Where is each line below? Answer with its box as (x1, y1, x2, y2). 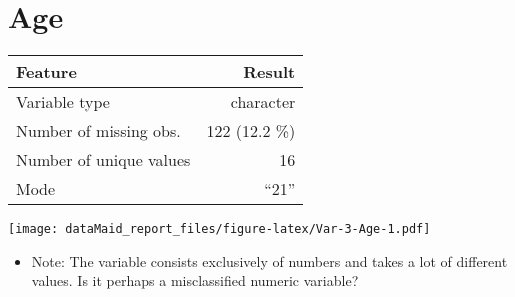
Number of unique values (16, 148, 191, 172)
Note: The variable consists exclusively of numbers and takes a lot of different (31, 250, 508, 271)
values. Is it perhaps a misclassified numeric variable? (31, 270, 359, 291)
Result (243, 60, 296, 84)
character (230, 90, 296, 114)
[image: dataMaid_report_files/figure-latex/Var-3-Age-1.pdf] (8, 222, 431, 237)
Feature (16, 60, 77, 84)
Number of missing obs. (16, 119, 181, 143)
